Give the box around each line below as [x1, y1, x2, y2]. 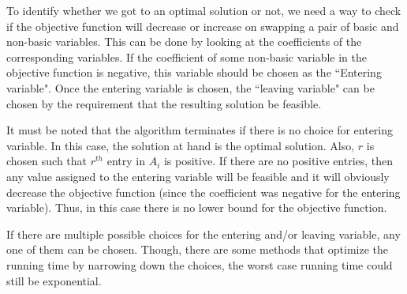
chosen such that [6, 153, 88, 169]
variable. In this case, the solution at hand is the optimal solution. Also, [6, 137, 355, 153]
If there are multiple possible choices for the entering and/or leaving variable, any [6, 225, 401, 242]
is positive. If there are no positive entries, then [163, 153, 394, 169]
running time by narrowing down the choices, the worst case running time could [6, 256, 393, 273]
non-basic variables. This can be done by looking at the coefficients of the [6, 33, 362, 50]
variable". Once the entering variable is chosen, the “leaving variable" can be [6, 79, 375, 96]
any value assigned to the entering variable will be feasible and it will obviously [6, 168, 390, 184]
